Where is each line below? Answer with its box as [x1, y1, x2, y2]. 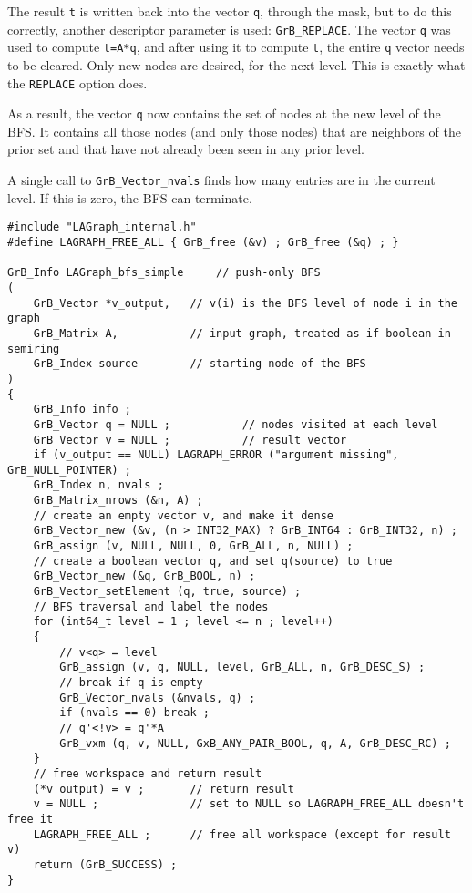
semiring [7, 342, 60, 355]
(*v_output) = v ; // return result [33, 782, 294, 795]
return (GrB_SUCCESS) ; [33, 857, 178, 871]
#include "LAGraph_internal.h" [7, 221, 197, 234]
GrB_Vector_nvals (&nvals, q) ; [59, 691, 256, 704]
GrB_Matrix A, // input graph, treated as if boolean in [33, 326, 451, 340]
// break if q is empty [59, 676, 203, 689]
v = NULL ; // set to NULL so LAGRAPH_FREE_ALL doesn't [33, 797, 465, 811]
